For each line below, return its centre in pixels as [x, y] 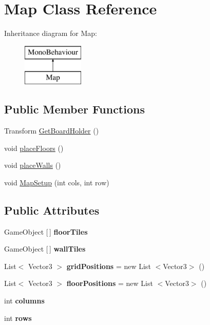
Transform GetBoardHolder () [52, 131]
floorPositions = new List [110, 283]
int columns [24, 301]
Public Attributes [52, 210]
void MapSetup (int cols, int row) [57, 182]
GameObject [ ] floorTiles [46, 231]
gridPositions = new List [109, 266]
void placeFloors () [34, 148]
